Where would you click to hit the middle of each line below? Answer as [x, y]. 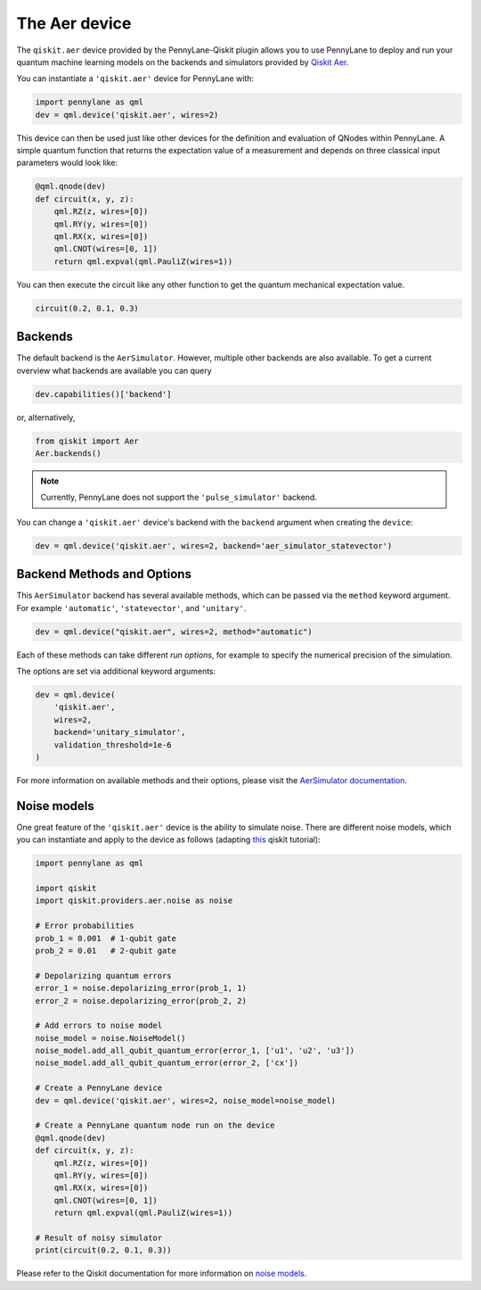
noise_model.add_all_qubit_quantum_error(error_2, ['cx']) [167, 1063]
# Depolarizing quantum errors [104, 976]
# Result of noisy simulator [99, 1237]
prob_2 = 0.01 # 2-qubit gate [106, 951]
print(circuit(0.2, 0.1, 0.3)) [104, 1250]
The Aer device [74, 23]
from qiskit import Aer [87, 441]
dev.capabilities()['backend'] [104, 394]
